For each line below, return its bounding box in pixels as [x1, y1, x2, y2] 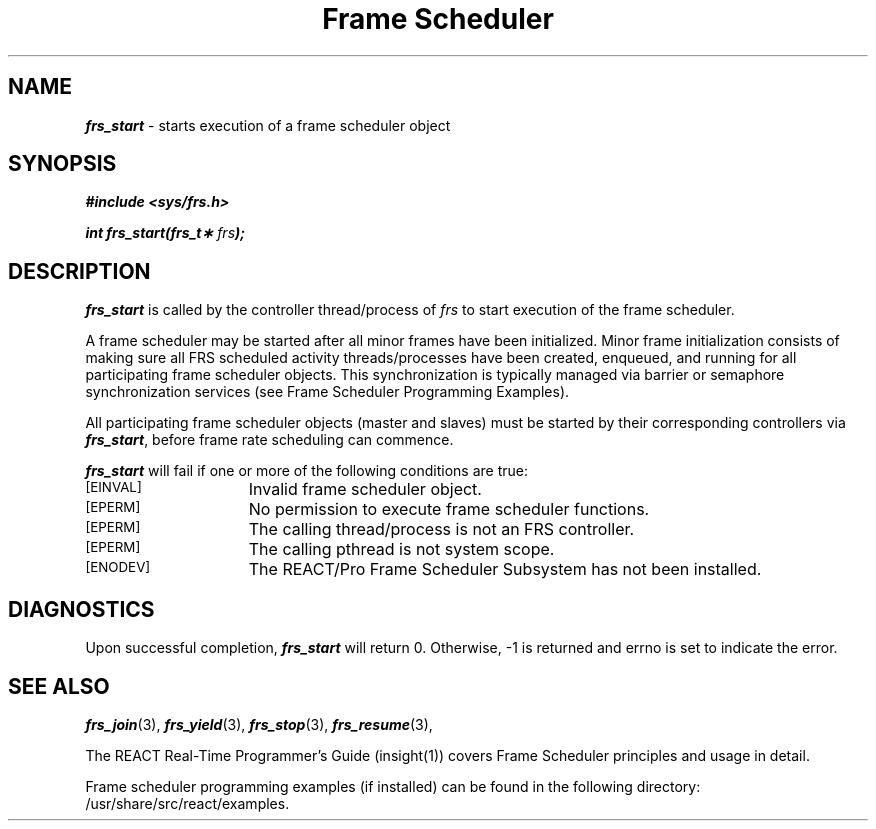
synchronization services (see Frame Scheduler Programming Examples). [85, 383, 570, 401]
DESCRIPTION [8, 258, 151, 284]
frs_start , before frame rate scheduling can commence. [85, 431, 454, 449]
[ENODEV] [85, 559, 151, 576]
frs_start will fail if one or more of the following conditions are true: [85, 462, 528, 480]
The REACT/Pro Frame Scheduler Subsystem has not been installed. [248, 559, 762, 580]
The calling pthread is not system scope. [248, 539, 555, 560]
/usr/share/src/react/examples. [85, 794, 290, 812]
